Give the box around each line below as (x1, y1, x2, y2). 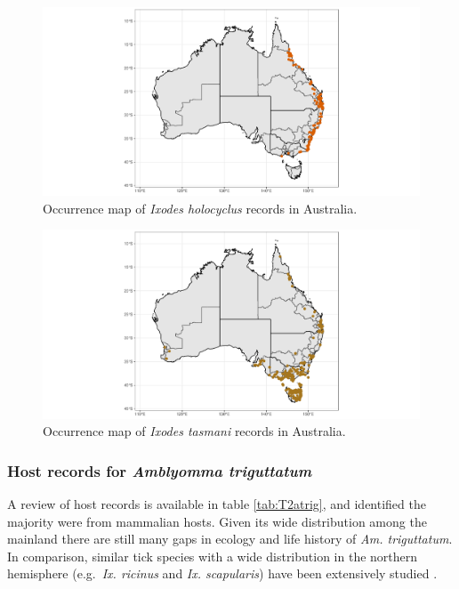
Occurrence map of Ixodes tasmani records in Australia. (43, 422, 346, 440)
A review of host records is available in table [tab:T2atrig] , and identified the (7, 495, 426, 512)
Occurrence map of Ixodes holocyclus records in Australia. (43, 198, 358, 217)
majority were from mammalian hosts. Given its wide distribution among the (7, 512, 427, 530)
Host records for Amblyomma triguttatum (7, 459, 312, 481)
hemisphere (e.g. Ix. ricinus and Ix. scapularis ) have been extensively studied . (7, 564, 438, 583)
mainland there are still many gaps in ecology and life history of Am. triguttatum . (7, 529, 453, 548)
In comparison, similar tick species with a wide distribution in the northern (7, 546, 418, 565)
